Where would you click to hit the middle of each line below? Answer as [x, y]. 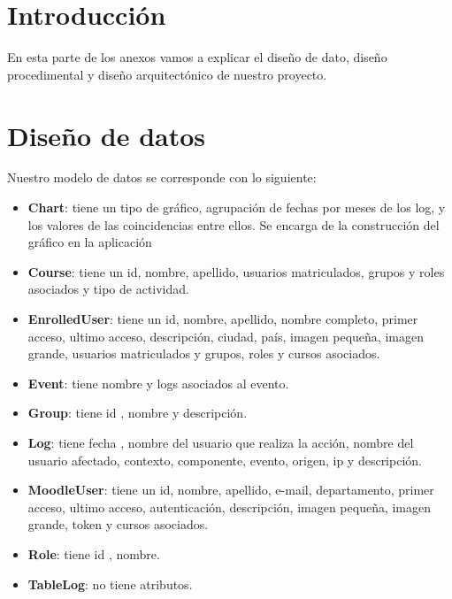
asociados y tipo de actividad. [108, 289]
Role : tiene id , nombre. [94, 553]
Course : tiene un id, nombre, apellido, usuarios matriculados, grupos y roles [236, 271]
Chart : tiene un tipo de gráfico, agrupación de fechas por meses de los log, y [237, 207]
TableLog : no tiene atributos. [110, 584]
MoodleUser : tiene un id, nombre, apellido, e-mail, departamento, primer [231, 490]
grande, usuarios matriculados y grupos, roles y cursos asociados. [204, 353]
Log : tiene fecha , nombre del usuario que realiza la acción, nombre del [221, 442]
